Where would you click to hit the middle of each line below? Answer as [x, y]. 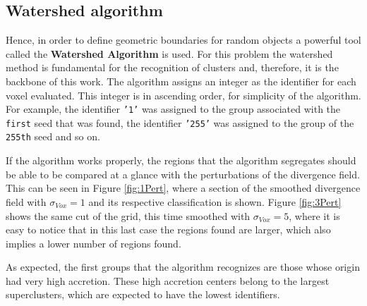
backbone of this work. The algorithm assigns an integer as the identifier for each [181, 81]
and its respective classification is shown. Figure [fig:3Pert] [215, 201]
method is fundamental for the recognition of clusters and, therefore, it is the [172, 67]
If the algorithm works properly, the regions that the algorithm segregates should [181, 160]
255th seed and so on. [53, 136]
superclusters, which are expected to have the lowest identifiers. [143, 294]
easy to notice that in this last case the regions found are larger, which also [168, 229]
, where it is [314, 215]
